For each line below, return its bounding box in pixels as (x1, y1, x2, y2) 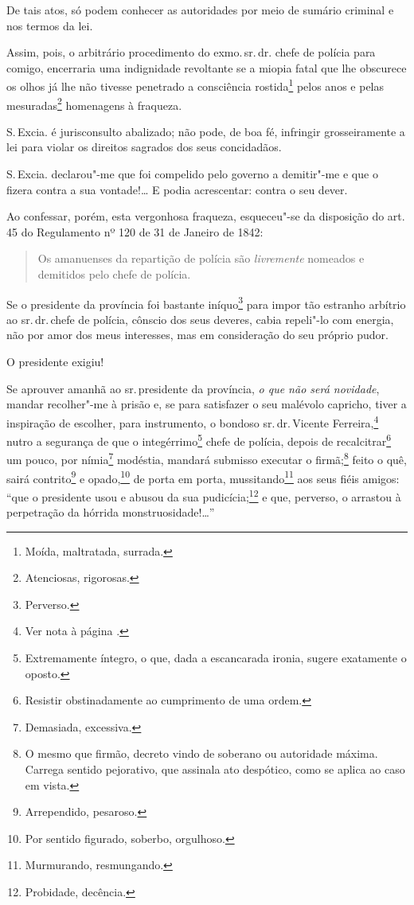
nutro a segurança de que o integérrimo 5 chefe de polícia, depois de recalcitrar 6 (6, 431, 392, 449)
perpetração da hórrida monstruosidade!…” (6, 504, 215, 521)
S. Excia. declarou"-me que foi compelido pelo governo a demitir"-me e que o (6, 166, 378, 182)
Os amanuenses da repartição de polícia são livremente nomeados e (37, 250, 365, 267)
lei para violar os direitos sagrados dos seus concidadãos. (6, 138, 282, 155)
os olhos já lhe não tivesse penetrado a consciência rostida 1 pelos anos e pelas (6, 76, 385, 95)
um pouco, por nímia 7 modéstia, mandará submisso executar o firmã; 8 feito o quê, (6, 449, 407, 467)
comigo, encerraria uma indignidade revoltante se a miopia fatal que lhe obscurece (6, 59, 407, 76)
